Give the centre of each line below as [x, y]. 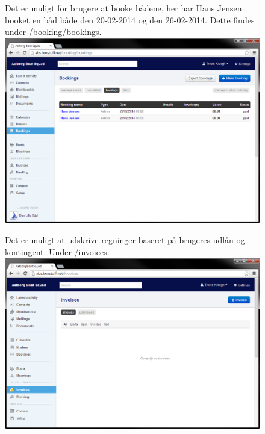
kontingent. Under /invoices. [57, 252]
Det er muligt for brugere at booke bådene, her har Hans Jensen [123, 8]
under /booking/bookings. [53, 32]
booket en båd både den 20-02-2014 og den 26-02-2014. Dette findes [130, 20]
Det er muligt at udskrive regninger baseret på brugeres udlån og [125, 240]
